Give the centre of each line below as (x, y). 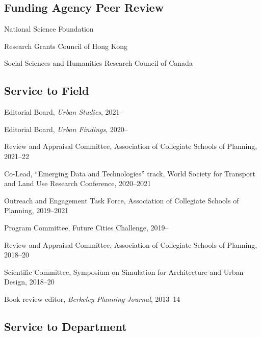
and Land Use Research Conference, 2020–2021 (77, 183)
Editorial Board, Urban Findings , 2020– (66, 129)
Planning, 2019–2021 (36, 210)
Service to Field (47, 90)
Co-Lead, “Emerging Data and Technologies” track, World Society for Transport (130, 173)
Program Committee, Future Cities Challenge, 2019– (86, 227)
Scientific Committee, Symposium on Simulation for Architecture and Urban (124, 271)
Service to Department (66, 326)
